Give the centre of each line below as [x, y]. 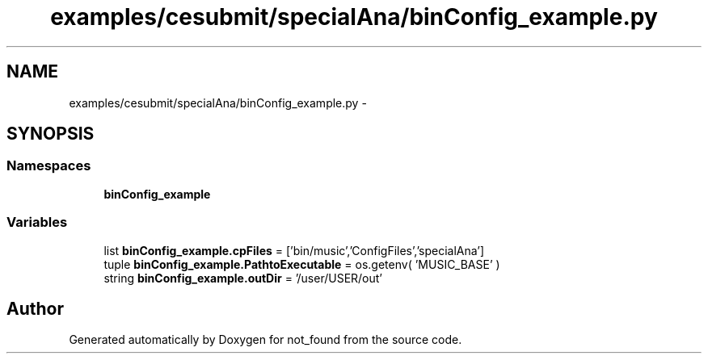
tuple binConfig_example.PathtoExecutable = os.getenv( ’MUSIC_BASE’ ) [302, 264]
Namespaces [49, 166]
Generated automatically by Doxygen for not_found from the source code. [265, 340]
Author [35, 308]
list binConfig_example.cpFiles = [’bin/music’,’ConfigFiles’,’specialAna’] [294, 250]
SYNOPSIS [51, 134]
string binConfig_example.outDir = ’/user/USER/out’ [243, 278]
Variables [37, 222]
